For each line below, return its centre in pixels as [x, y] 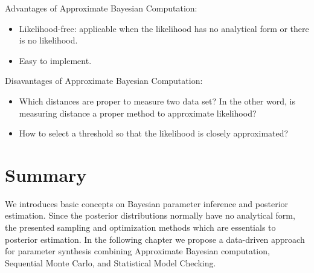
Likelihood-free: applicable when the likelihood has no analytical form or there [164, 28]
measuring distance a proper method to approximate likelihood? [138, 113]
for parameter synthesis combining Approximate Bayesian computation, [137, 251]
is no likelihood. [48, 40]
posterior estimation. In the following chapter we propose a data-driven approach [155, 239]
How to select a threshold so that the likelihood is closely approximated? [154, 133]
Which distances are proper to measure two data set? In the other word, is [157, 101]
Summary [46, 174]
